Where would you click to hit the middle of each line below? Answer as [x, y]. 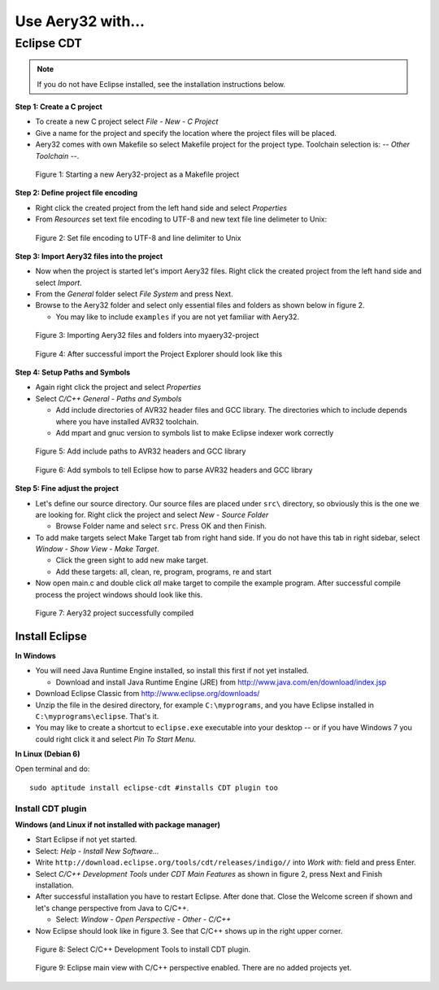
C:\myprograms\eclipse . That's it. [97, 716]
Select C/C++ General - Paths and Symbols [109, 398]
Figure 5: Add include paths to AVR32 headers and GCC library [141, 451]
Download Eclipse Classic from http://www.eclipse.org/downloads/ [148, 694]
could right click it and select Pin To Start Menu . [116, 739]
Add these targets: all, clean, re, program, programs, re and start [163, 572]
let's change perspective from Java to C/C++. [112, 908]
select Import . [59, 283]
